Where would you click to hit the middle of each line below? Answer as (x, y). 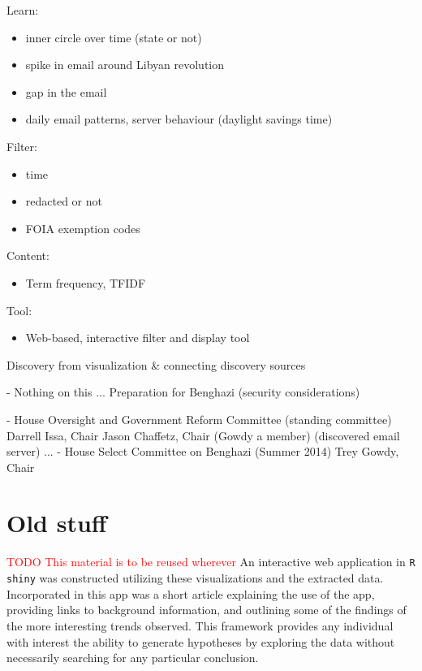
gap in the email (66, 91)
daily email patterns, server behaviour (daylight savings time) (179, 119)
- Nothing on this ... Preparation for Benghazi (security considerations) (183, 392)
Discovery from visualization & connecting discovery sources (156, 364)
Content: (28, 255)
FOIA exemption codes (83, 228)
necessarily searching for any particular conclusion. (133, 658)
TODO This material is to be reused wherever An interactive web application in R (211, 562)
